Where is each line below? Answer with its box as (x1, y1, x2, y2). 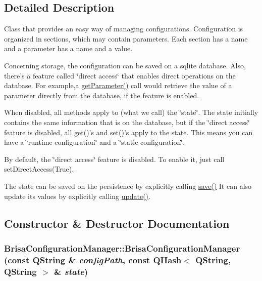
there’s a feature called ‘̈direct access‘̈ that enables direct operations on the (4, 70, 236, 81)
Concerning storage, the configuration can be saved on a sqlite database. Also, (4, 60, 246, 70)
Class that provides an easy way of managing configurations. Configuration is (4, 23, 243, 34)
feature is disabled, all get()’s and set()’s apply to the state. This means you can (4, 127, 253, 137)
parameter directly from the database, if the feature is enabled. (4, 90, 199, 100)
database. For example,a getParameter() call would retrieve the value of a (4, 80, 232, 91)
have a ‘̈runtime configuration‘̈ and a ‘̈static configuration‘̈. (4, 137, 185, 147)
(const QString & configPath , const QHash (4, 253, 182, 266)
